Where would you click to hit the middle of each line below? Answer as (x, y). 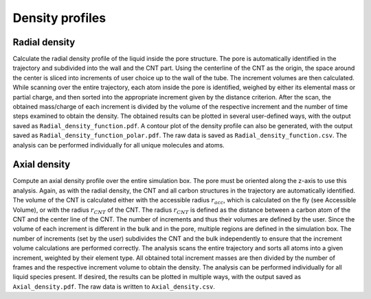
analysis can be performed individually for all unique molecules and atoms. (119, 145)
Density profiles (59, 18)
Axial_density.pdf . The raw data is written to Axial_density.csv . (114, 286)
